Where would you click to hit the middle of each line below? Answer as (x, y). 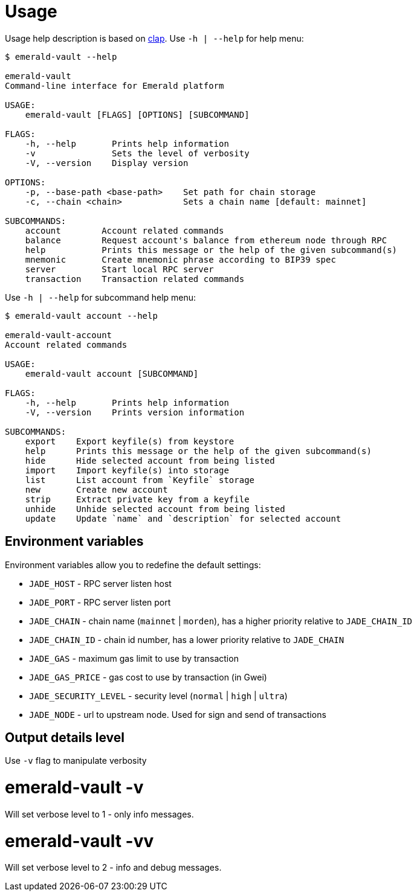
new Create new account (96, 489)
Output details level (65, 738)
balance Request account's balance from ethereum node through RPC (206, 240)
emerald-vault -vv (79, 841)
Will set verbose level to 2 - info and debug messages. (113, 868)
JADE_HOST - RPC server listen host (100, 583)
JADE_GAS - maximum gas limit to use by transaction (134, 658)
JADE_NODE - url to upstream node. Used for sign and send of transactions (178, 714)
